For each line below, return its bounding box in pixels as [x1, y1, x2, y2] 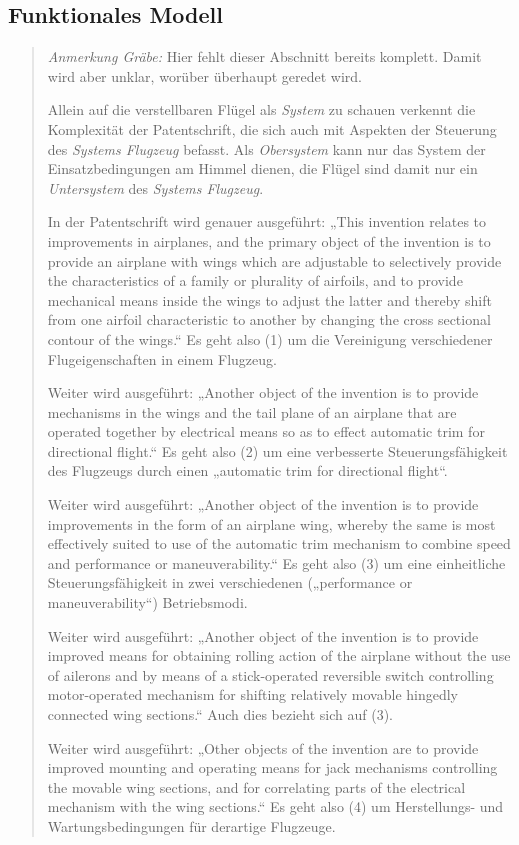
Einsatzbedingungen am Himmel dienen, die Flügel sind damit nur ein [47, 158, 478, 179]
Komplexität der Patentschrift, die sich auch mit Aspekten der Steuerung [47, 118, 497, 139]
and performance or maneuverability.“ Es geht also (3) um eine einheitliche [47, 552, 506, 573]
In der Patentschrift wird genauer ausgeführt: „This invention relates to [47, 211, 487, 232]
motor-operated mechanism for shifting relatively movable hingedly [47, 684, 459, 705]
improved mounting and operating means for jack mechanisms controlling [47, 757, 498, 778]
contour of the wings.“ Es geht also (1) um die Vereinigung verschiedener [47, 328, 493, 349]
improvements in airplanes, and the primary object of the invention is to [47, 230, 491, 251]
